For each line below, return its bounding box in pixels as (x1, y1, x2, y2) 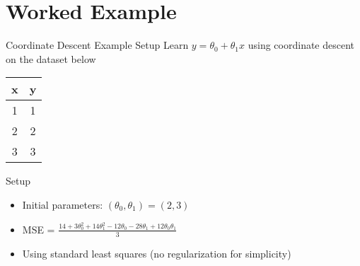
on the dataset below (6, 51, 96, 66)
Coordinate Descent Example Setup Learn (6, 37, 189, 52)
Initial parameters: (22, 197, 103, 212)
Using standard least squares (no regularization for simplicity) (22, 245, 291, 260)
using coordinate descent (248, 37, 355, 52)
